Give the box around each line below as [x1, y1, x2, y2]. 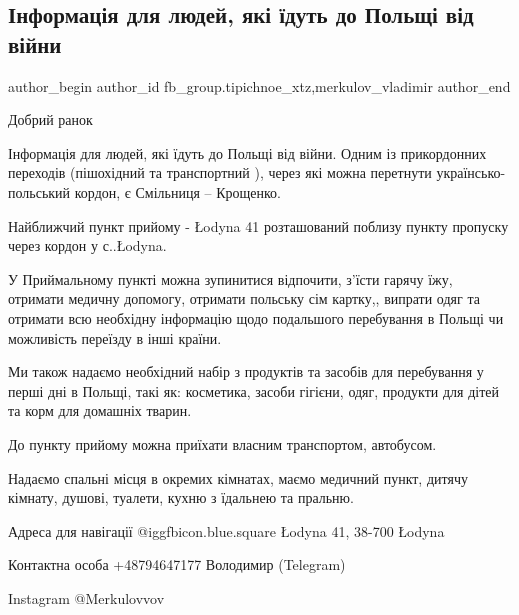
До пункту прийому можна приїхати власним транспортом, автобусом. [8, 433, 437, 454]
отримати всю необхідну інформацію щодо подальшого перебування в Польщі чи [8, 307, 504, 328]
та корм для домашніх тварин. [8, 400, 192, 421]
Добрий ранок [8, 109, 93, 130]
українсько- [436, 162, 506, 183]
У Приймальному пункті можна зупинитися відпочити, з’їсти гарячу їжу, [8, 268, 453, 289]
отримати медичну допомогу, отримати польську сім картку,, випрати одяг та [8, 288, 480, 309]
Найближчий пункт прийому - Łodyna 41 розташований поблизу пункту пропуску [8, 215, 509, 236]
